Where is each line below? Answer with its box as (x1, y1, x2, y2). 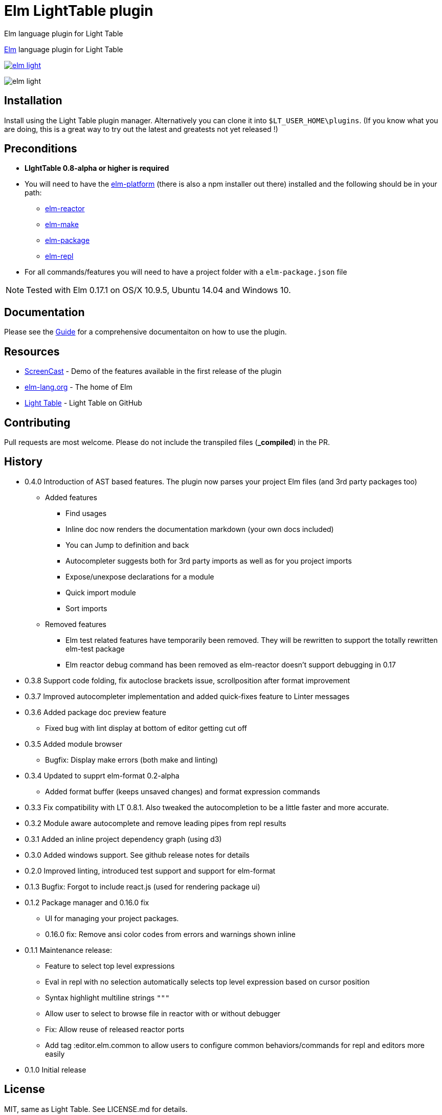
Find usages (65, 508, 107, 518)
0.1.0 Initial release (25, 1065, 86, 1074)
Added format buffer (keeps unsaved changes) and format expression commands (45, 787, 320, 796)
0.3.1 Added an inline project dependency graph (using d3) (25, 834, 222, 843)
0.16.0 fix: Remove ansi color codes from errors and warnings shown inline (45, 929, 296, 939)
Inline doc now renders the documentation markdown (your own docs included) (65, 524, 334, 533)
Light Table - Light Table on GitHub (25, 398, 142, 408)
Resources (4, 345, 60, 358)
